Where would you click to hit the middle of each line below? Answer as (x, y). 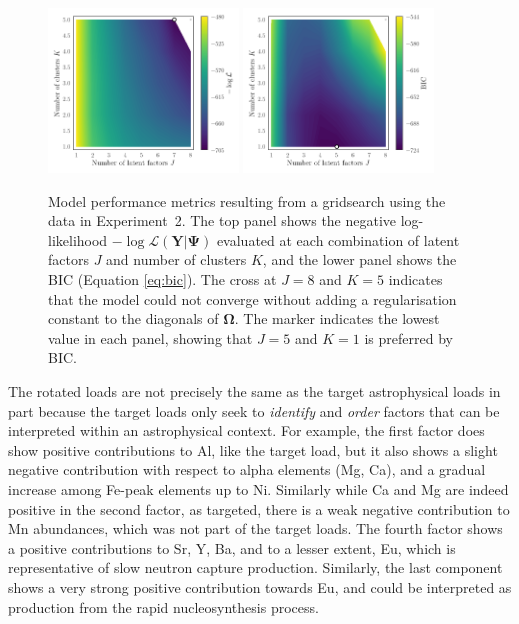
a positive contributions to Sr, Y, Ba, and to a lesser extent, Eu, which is (232, 547)
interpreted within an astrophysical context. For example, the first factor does (246, 430)
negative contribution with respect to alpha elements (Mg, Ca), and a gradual (247, 469)
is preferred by (408, 337)
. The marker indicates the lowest (337, 318)
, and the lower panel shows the (359, 259)
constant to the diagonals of (133, 318)
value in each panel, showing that (150, 337)
